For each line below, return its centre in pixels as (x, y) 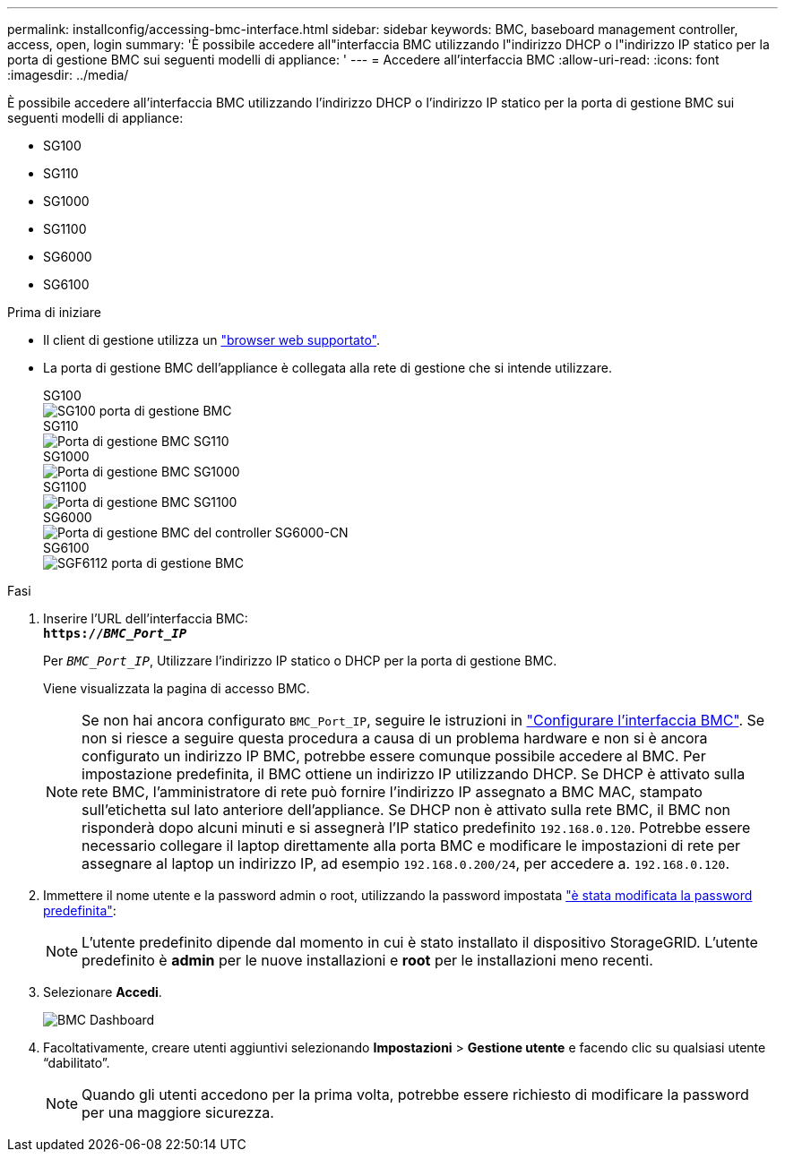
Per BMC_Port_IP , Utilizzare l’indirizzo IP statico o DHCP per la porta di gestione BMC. (300, 661)
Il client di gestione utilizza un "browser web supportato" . (211, 340)
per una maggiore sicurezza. (178, 1112)
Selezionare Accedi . (103, 992)
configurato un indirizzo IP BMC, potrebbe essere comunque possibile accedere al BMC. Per (394, 756)
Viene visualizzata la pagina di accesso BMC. (177, 688)
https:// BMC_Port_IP (115, 633)
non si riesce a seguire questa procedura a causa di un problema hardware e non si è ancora (395, 738)
